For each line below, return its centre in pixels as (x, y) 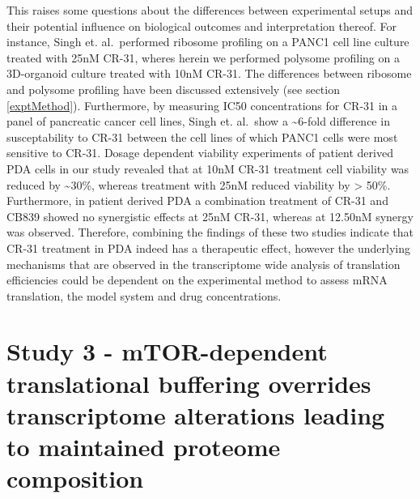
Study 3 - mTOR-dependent (167, 351)
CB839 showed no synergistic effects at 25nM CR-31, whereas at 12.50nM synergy (210, 216)
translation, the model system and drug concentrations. (144, 295)
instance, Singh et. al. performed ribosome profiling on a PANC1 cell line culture (208, 42)
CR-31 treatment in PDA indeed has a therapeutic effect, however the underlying (208, 247)
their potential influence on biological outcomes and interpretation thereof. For (202, 26)
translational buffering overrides (189, 383)
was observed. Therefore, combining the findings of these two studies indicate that (210, 232)
